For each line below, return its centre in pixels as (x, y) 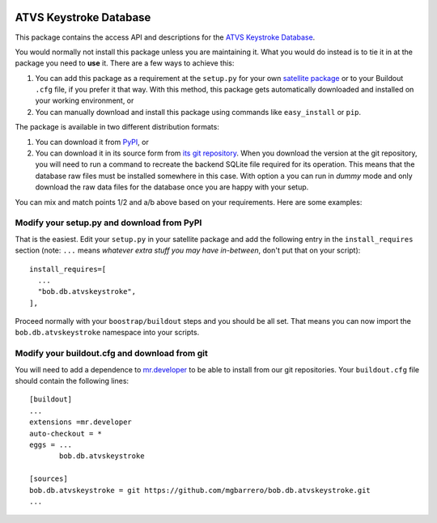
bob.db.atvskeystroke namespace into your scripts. (107, 333)
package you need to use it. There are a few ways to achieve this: (125, 63)
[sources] (49, 479)
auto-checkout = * (66, 434)
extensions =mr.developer (81, 422)
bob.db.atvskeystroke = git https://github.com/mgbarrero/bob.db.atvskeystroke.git (200, 490)
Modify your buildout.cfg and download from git (111, 354)
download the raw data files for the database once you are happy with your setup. (172, 187)
